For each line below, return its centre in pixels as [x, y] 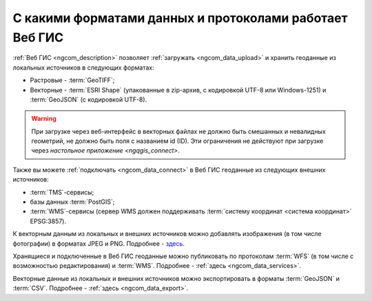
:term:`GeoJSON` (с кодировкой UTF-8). [89, 99]
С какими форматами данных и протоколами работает [180, 18]
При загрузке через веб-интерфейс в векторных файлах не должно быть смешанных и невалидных [179, 131]
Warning [44, 119]
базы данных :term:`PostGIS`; [72, 202]
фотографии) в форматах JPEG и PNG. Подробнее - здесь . [99, 243]
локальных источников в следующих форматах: [83, 67]
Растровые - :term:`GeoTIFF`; [72, 80]
